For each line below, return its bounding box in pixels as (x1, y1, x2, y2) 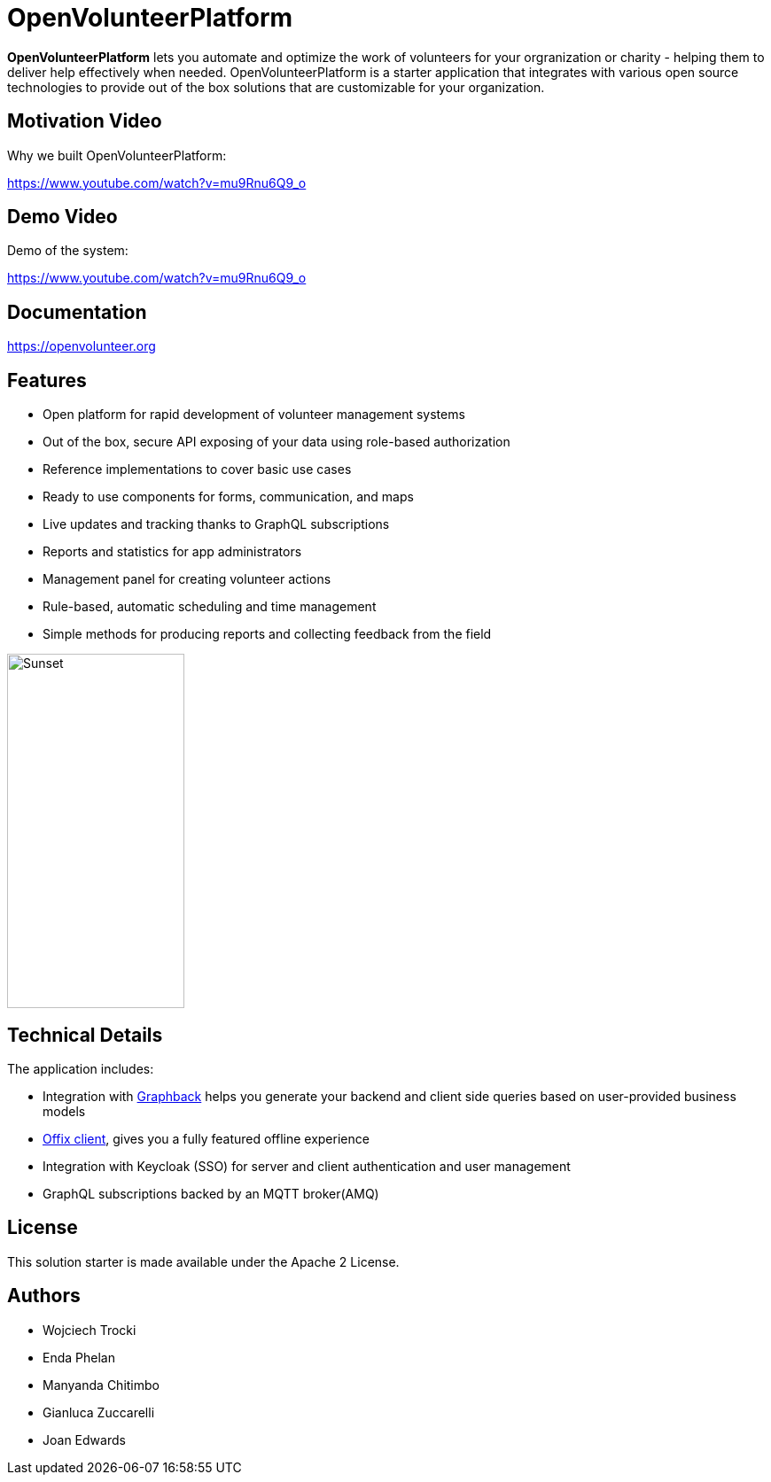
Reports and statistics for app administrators (43, 544, 302, 560)
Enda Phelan (43, 1349, 115, 1365)
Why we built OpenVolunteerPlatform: (7, 147, 227, 163)
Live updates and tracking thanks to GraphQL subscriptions (43, 516, 390, 532)
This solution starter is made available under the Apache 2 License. (7, 1253, 400, 1269)
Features (7, 369, 87, 392)
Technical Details (7, 1023, 163, 1046)
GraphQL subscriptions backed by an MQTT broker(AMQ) (43, 1185, 379, 1201)
